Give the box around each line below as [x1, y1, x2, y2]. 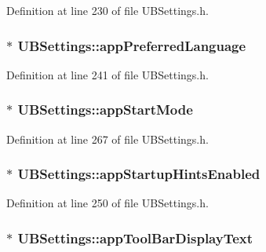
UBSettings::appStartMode [17, 100, 193, 119]
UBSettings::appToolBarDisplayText [17, 228, 253, 247]
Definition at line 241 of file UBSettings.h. [6, 66, 209, 82]
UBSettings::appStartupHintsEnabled [17, 164, 261, 184]
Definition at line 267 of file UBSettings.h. [6, 130, 209, 147]
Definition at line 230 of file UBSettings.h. [6, 2, 209, 18]
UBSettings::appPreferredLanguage [17, 35, 246, 55]
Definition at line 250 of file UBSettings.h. [6, 195, 209, 211]
